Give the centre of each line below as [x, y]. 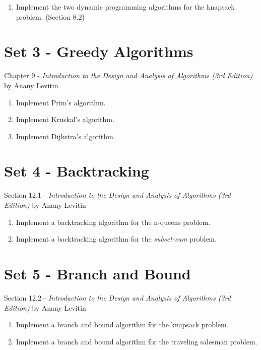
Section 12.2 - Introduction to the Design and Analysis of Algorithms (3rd [117, 297]
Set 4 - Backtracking [77, 171]
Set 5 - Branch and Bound [97, 273]
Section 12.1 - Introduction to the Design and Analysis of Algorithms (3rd [117, 195]
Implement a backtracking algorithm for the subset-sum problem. [116, 239]
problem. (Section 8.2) [50, 16]
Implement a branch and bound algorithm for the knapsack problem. [122, 325]
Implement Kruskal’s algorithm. [65, 119]
